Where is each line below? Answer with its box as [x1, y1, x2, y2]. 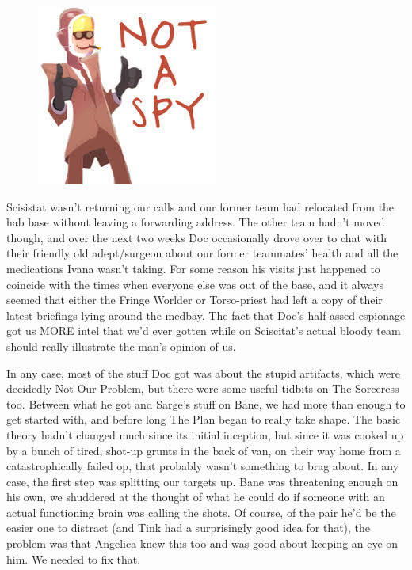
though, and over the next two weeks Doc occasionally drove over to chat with [6, 229, 387, 245]
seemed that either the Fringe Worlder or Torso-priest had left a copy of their [6, 291, 383, 308]
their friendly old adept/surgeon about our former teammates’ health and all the [6, 245, 399, 261]
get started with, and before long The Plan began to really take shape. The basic [6, 411, 401, 427]
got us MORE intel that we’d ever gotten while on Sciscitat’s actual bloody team [6, 322, 401, 339]
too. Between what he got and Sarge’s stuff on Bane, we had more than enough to [6, 395, 406, 412]
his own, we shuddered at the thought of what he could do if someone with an [6, 488, 385, 505]
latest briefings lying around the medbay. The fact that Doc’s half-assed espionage [6, 306, 406, 323]
